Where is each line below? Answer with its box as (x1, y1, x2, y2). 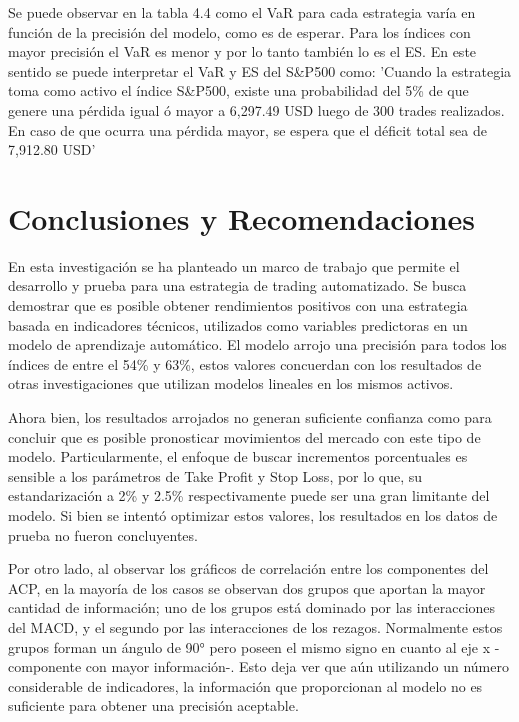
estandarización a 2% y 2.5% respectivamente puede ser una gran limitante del (8, 485, 490, 506)
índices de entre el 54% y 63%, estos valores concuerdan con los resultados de (8, 353, 482, 374)
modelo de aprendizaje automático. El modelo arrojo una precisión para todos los (8, 334, 507, 355)
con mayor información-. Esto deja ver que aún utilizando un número (85, 656, 509, 677)
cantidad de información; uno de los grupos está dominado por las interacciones (8, 597, 496, 618)
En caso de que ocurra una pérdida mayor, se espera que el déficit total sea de (8, 119, 487, 140)
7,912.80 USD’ (8, 139, 96, 160)
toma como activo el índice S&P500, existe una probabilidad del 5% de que (8, 80, 469, 101)
